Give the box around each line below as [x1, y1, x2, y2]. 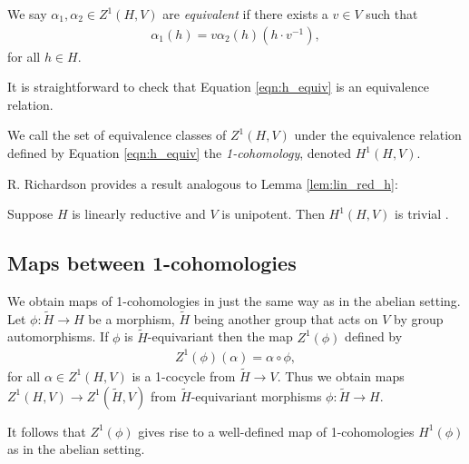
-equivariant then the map [147, 327, 293, 346]
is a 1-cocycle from [132, 366, 236, 385]
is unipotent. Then [221, 204, 325, 223]
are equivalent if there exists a [162, 5, 328, 23]
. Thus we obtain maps [277, 366, 405, 385]
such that [366, 5, 418, 23]
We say [7, 5, 47, 23]
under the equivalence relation [294, 125, 462, 144]
